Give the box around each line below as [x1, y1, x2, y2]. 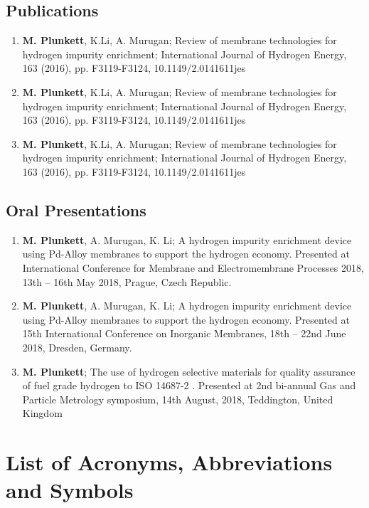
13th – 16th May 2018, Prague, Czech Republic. [22, 274, 232, 289]
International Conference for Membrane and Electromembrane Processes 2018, [22, 260, 364, 275]
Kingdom [22, 406, 63, 420]
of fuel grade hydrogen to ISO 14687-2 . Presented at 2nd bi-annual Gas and [22, 378, 356, 393]
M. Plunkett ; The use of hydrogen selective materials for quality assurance [22, 364, 355, 379]
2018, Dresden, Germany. [22, 339, 132, 354]
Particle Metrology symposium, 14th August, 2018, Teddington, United [22, 391, 333, 406]
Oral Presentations [6, 199, 146, 221]
